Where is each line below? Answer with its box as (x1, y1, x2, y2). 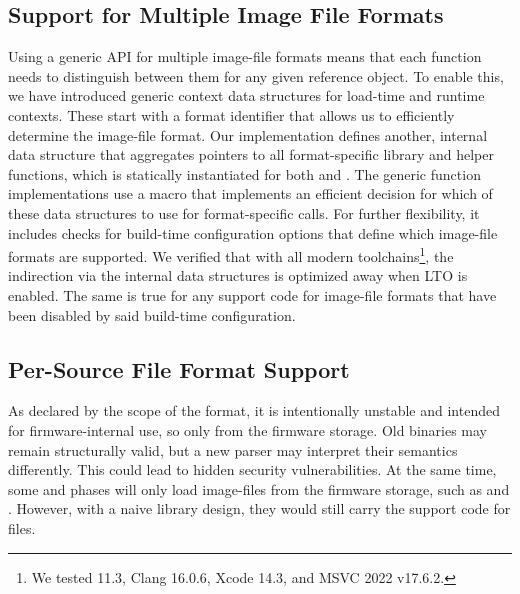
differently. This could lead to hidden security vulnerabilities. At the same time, (8, 459, 497, 480)
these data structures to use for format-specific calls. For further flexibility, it (8, 202, 480, 223)
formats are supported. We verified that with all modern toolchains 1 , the (8, 243, 454, 266)
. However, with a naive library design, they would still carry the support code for (8, 498, 511, 519)
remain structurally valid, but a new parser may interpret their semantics (8, 439, 458, 460)
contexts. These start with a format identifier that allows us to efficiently (8, 104, 455, 125)
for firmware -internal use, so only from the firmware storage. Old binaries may (8, 419, 488, 440)
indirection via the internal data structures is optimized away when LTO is (8, 265, 468, 286)
